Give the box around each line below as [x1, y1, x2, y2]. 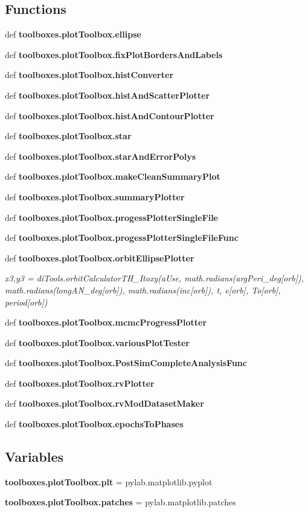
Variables [5, 447, 64, 466]
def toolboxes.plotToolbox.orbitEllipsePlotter [5, 251, 194, 264]
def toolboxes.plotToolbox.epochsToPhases [5, 418, 184, 430]
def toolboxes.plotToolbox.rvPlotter [5, 376, 155, 389]
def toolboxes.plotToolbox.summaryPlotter [5, 190, 185, 203]
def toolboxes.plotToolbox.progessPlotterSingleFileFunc [5, 231, 239, 244]
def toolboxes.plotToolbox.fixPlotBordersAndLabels [5, 48, 223, 61]
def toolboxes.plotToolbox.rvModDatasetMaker [5, 397, 204, 410]
